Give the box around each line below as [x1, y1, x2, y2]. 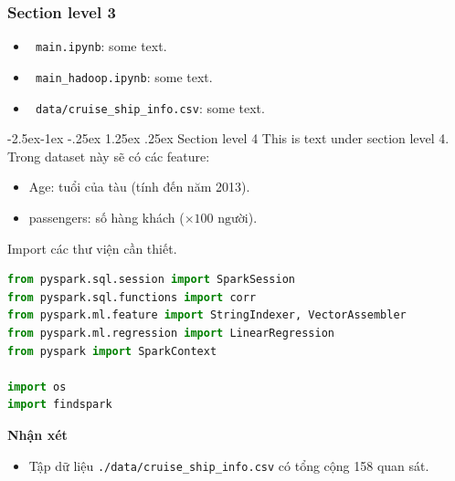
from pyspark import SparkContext [7, 344, 217, 358]
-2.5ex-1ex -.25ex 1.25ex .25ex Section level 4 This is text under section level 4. [7, 129, 450, 148]
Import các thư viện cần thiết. [7, 238, 177, 257]
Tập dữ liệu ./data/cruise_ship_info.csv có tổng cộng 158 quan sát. [28, 455, 429, 475]
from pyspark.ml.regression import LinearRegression [7, 326, 334, 340]
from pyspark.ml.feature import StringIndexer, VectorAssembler [7, 308, 407, 322]
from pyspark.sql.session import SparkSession [7, 273, 296, 287]
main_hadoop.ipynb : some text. [35, 67, 213, 86]
